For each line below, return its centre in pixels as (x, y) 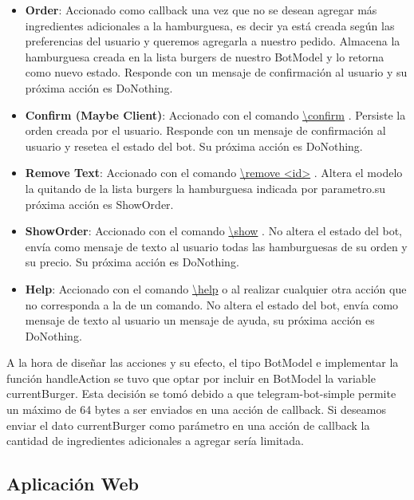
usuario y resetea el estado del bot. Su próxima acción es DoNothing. (194, 146)
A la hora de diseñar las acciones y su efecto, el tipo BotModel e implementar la (203, 362)
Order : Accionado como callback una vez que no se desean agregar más (201, 10)
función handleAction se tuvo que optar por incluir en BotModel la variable (191, 378)
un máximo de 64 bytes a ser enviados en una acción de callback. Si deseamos (196, 409)
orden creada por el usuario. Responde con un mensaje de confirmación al (205, 130)
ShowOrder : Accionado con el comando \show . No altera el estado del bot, (213, 231)
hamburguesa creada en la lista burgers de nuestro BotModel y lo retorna (205, 56)
